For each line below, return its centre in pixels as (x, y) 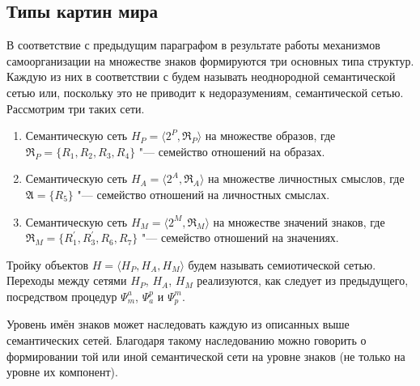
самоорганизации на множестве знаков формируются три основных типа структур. (210, 60)
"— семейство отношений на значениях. (240, 238)
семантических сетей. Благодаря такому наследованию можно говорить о (187, 339)
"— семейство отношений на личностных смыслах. (204, 194)
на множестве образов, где (270, 136)
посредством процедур (62, 296)
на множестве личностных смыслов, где (306, 178)
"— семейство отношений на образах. (232, 151)
